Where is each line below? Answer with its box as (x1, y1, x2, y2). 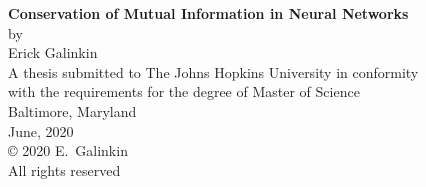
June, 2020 (8, 120, 74, 141)
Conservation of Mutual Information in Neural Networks (8, 3, 409, 23)
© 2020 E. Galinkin (8, 140, 128, 161)
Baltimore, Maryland (8, 100, 137, 121)
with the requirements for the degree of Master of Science (8, 81, 360, 102)
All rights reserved (8, 159, 121, 180)
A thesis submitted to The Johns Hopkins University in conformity (8, 61, 419, 82)
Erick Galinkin (8, 42, 98, 63)
